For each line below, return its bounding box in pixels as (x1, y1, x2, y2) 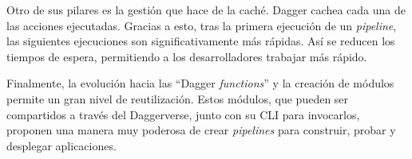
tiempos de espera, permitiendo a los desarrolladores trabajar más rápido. (6, 48, 367, 64)
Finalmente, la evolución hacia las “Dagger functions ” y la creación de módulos (6, 75, 394, 91)
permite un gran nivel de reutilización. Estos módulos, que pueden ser (6, 90, 349, 107)
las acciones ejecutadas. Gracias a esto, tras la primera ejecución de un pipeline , (6, 17, 397, 33)
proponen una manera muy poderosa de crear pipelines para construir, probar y (6, 122, 396, 138)
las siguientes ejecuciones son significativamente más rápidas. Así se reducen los (6, 33, 395, 49)
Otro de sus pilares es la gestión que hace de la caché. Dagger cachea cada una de (6, 2, 406, 17)
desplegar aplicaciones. (6, 137, 117, 153)
